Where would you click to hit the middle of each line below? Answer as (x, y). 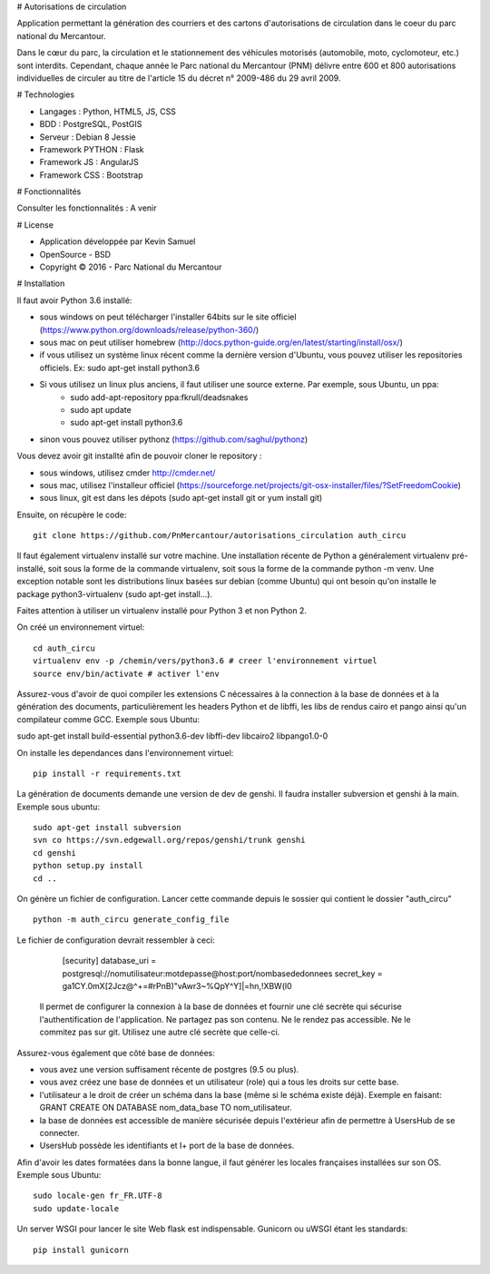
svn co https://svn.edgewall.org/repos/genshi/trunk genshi (169, 840)
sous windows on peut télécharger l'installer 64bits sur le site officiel (168, 317)
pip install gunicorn (81, 1249)
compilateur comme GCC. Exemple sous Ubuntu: (108, 719)
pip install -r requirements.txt (107, 773)
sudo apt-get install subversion (107, 828)
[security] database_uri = (109, 961)
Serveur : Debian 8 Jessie (88, 137)
